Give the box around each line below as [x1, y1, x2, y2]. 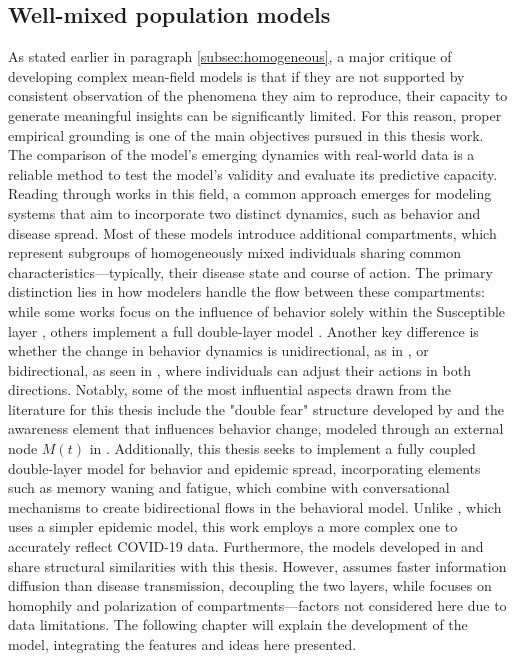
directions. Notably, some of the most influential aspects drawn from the [8, 379, 452, 400]
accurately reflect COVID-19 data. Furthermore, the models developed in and [8, 536, 484, 557]
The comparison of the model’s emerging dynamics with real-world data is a [8, 144, 475, 165]
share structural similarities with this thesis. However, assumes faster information [8, 555, 507, 576]
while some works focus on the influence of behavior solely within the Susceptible [8, 300, 506, 321]
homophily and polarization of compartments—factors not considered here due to [8, 594, 507, 615]
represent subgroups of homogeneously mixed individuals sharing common [8, 242, 461, 263]
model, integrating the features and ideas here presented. [8, 634, 357, 655]
